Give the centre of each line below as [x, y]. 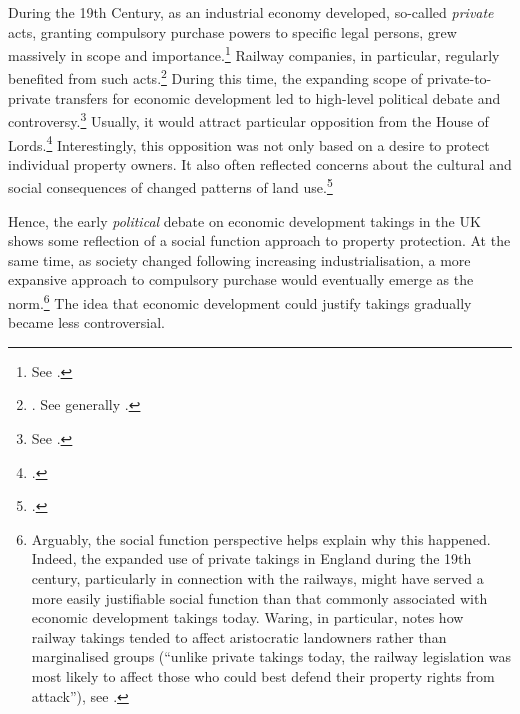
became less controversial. [86, 322]
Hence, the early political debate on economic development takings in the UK [244, 220]
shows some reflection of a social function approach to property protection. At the [259, 240]
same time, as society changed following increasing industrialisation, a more [239, 259]
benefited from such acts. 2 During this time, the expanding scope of [215, 77]
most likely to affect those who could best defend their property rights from [263, 675]
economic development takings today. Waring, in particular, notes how [247, 617]
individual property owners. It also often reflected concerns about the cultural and [260, 163]
